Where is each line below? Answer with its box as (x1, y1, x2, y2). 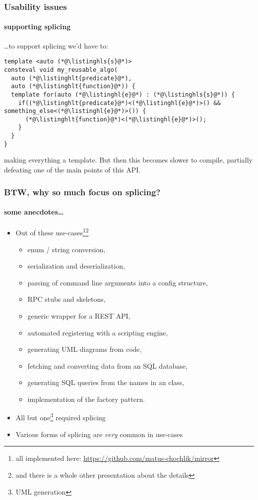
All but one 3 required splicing (15, 411, 106, 423)
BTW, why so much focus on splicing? (4, 185, 161, 198)
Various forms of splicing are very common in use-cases (15, 429, 183, 439)
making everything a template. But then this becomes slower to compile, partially (4, 155, 253, 165)
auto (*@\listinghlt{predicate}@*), (11, 74, 132, 82)
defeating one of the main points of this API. (4, 165, 141, 175)
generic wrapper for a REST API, (27, 310, 130, 321)
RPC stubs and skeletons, (27, 294, 106, 304)
